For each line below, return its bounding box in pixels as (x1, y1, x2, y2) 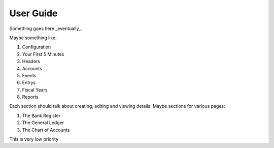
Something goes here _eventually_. (9, 25, 82, 32)
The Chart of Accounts (22, 127, 70, 133)
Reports (22, 94, 39, 100)
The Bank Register (22, 112, 61, 119)
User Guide (9, 8, 58, 19)
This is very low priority (9, 136, 59, 142)
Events (22, 72, 37, 78)
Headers (22, 58, 40, 65)
